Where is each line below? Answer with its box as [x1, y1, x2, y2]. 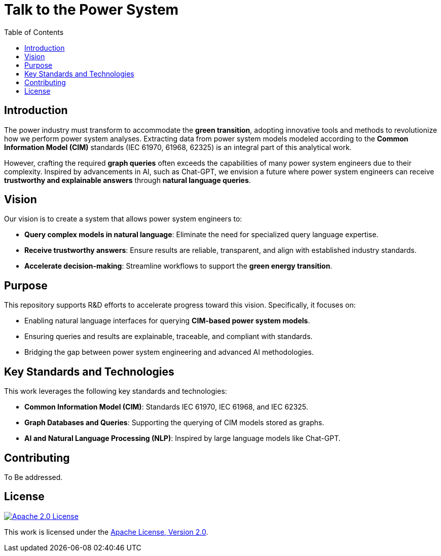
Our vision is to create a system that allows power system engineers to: [4, 214, 242, 224]
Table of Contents [4, 27, 64, 36]
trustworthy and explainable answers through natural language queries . [4, 175, 251, 184]
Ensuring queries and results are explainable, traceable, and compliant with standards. [24, 332, 313, 341]
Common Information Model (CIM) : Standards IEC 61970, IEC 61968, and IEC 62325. [24, 402, 308, 412]
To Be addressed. [4, 472, 63, 481]
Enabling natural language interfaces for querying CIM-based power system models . [24, 316, 310, 325]
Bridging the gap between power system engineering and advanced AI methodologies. [24, 348, 314, 357]
